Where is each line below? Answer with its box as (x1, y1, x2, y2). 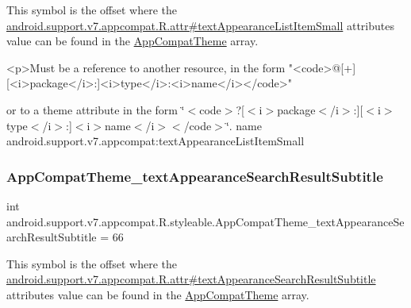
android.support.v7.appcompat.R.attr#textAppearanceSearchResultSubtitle (6, 271, 376, 287)
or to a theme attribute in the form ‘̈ (6, 101, 185, 117)
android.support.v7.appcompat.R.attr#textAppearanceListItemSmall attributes (6, 17, 394, 33)
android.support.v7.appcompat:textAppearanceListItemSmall (6, 133, 305, 149)
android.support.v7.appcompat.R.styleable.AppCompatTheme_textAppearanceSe (6, 213, 405, 229)
